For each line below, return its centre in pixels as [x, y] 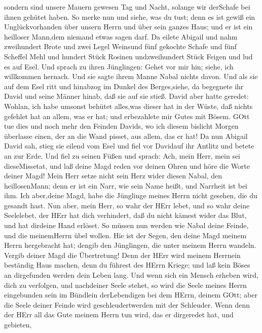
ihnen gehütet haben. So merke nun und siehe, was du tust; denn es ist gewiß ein [130, 16]
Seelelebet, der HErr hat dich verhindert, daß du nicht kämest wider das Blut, [125, 215]
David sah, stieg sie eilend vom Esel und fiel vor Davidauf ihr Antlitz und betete [129, 146]
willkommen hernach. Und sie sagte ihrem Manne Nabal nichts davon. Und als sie [131, 76]
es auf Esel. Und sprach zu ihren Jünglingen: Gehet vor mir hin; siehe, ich [119, 66]
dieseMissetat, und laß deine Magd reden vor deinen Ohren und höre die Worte [127, 165]
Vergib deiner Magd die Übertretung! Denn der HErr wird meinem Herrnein [122, 255]
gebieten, [18, 324]
